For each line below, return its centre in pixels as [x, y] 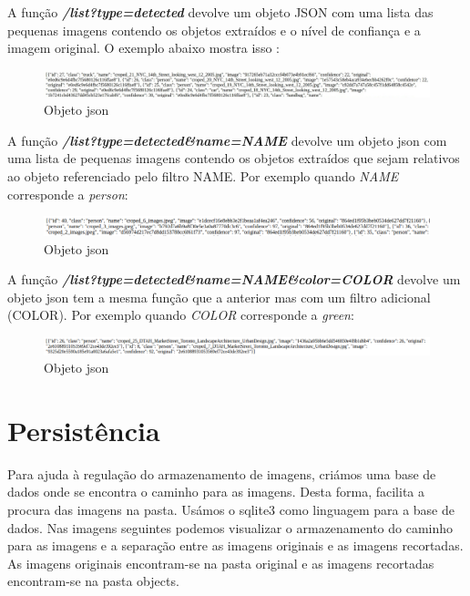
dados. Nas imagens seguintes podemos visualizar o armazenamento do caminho [230, 527]
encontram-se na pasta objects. [93, 581]
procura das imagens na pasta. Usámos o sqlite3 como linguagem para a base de [231, 510]
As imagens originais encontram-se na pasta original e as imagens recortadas [221, 563]
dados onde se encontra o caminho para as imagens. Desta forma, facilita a [216, 492]
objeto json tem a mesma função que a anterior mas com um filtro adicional [219, 297]
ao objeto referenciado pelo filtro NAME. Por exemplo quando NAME [203, 175]
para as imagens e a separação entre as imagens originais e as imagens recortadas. [235, 545]
